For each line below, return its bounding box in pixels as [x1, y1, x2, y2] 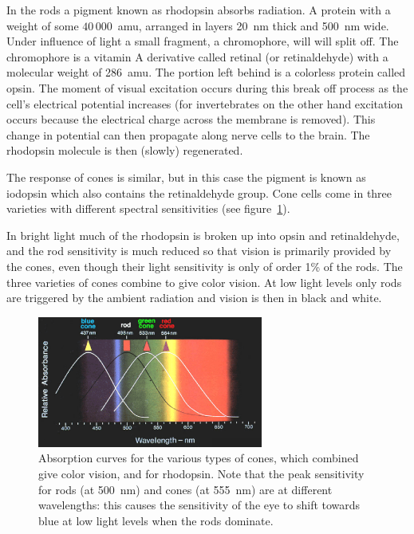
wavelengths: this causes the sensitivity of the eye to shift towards [38, 497, 361, 513]
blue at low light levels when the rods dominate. [38, 512, 274, 528]
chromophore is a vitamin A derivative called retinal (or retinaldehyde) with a [6, 48, 388, 65]
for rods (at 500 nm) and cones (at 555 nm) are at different [38, 481, 333, 497]
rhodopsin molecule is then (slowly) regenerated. [6, 142, 243, 159]
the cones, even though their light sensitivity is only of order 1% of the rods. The [6, 257, 403, 274]
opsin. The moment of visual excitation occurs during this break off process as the [6, 79, 408, 96]
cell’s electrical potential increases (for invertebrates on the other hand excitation [6, 95, 404, 112]
